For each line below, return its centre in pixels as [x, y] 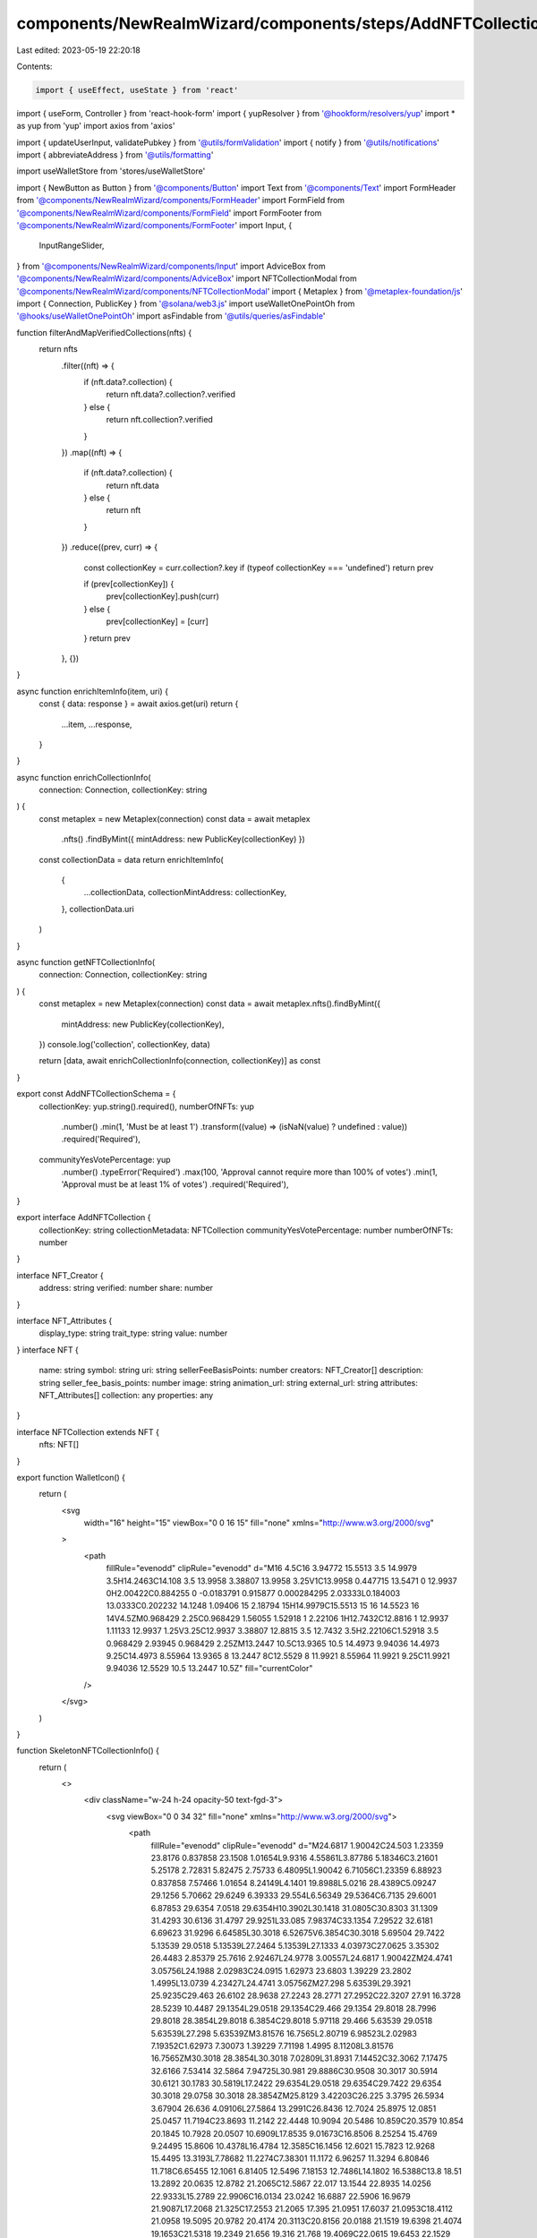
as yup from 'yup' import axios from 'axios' [96, 126]
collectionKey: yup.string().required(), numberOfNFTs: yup [147, 1106]
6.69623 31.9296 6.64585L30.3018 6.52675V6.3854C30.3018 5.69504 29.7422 [298, 1933]
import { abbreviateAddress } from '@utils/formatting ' [115, 155]
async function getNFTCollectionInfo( [86, 962]
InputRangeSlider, [72, 245]
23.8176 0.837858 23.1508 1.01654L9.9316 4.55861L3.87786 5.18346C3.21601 [294, 1858]
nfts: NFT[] [59, 1445]
